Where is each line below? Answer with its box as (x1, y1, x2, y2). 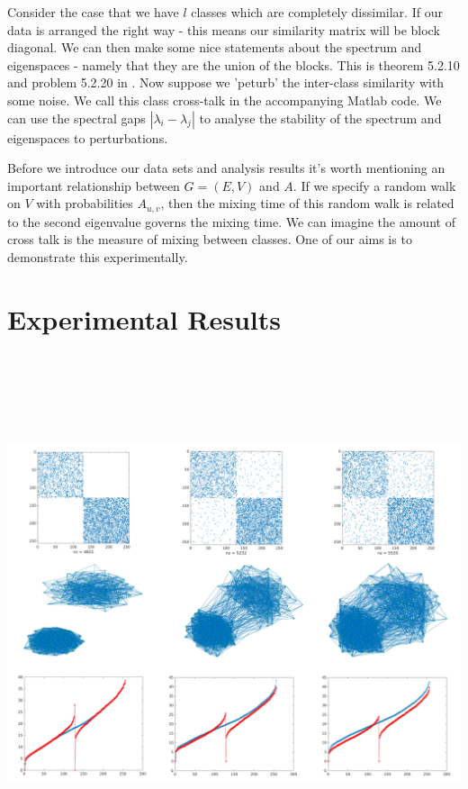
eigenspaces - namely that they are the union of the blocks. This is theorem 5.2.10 (7, 55, 460, 74)
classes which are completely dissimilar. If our (191, 3, 443, 21)
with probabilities (36, 194, 133, 213)
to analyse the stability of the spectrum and (199, 108, 442, 127)
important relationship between (7, 176, 180, 195)
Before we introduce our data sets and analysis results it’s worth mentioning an (7, 159, 445, 177)
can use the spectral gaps (7, 108, 146, 127)
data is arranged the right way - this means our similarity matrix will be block (7, 20, 440, 39)
